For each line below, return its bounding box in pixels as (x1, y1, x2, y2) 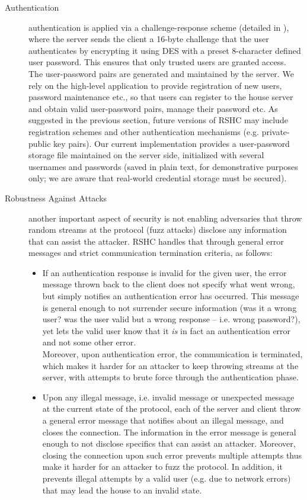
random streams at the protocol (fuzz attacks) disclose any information (28, 223, 287, 236)
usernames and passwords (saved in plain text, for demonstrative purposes (28, 160, 298, 172)
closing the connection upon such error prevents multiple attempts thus (42, 448, 302, 461)
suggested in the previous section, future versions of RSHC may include (28, 114, 288, 126)
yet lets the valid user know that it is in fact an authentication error (42, 324, 291, 336)
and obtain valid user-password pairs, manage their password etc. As (28, 102, 278, 114)
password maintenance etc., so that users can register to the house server (28, 91, 293, 103)
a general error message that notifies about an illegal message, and (42, 414, 284, 426)
